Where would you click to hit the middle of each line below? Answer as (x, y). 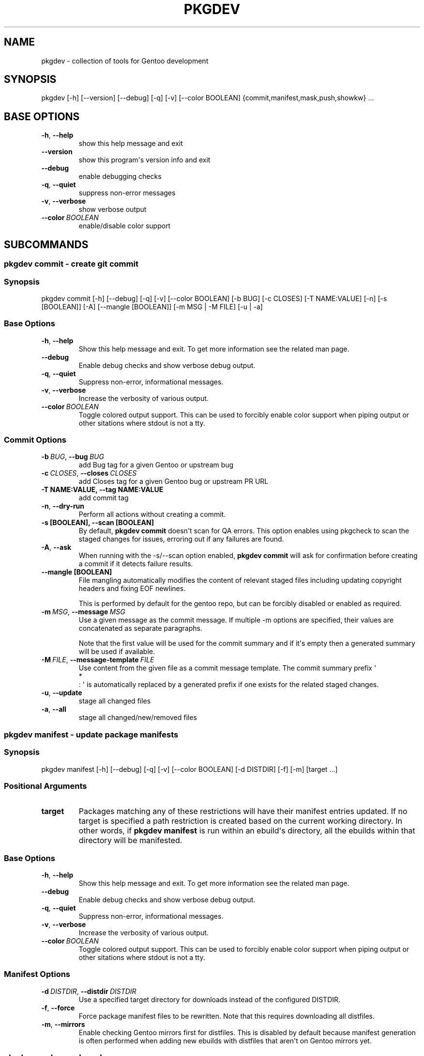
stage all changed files (115, 701)
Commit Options (35, 440)
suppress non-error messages (127, 193)
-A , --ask (56, 547)
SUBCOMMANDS (46, 244)
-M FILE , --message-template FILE (98, 660)
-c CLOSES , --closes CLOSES (89, 473)
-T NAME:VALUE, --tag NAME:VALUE (102, 490)
